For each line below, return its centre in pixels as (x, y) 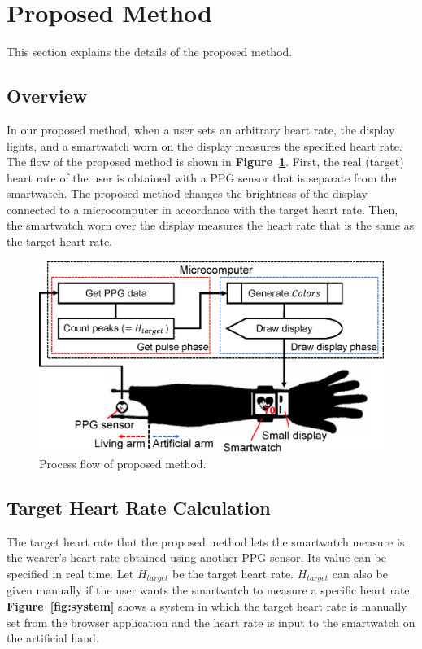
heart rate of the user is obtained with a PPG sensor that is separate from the (202, 177)
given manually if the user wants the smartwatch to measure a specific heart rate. (210, 590)
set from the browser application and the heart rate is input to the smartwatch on (211, 622)
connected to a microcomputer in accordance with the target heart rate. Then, (202, 209)
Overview (47, 96)
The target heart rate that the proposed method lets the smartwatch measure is (206, 541)
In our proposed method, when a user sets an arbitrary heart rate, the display (201, 129)
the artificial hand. (53, 638)
